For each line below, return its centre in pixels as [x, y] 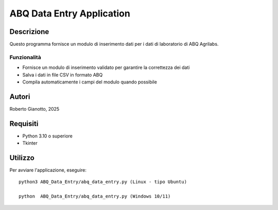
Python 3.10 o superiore [48, 136]
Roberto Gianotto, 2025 [34, 109]
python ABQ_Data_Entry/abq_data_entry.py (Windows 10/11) [95, 196]
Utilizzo [22, 158]
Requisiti [24, 124]
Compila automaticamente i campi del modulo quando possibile [90, 82]
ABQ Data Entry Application [70, 13]
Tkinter [30, 143]
